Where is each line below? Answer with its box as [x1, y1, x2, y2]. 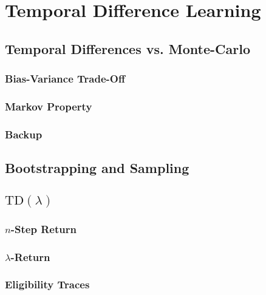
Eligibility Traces [5, 277, 90, 292]
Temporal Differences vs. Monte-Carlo [5, 39, 250, 58]
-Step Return [10, 221, 77, 236]
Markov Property [5, 98, 92, 114]
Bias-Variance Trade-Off [5, 71, 125, 86]
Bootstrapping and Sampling [5, 158, 189, 177]
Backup [5, 126, 43, 141]
